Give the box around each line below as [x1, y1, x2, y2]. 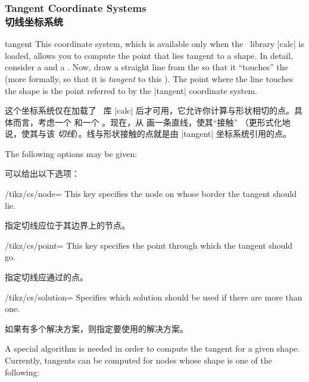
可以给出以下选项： [5, 167, 80, 180]
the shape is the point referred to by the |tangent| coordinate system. [5, 84, 257, 96]
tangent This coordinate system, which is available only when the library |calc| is [5, 37, 304, 50]
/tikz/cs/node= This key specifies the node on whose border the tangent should [5, 187, 297, 200]
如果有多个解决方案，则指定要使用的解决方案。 [5, 322, 188, 334]
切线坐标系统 [5, 14, 64, 29]
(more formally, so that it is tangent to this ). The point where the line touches [5, 72, 294, 84]
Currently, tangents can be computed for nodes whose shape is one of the [5, 354, 272, 367]
